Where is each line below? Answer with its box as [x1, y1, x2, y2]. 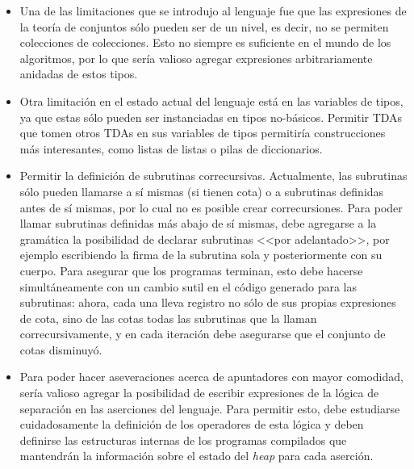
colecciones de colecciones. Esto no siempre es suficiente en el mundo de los [19, 34, 391, 51]
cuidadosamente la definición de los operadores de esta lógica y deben [19, 416, 364, 433]
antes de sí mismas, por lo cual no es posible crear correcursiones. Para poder [19, 199, 403, 216]
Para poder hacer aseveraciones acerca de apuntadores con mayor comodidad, [19, 368, 404, 385]
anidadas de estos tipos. [19, 65, 138, 82]
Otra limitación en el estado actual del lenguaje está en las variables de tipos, [19, 92, 404, 109]
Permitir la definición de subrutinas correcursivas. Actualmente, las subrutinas [19, 167, 408, 184]
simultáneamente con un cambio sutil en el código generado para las [19, 278, 357, 295]
